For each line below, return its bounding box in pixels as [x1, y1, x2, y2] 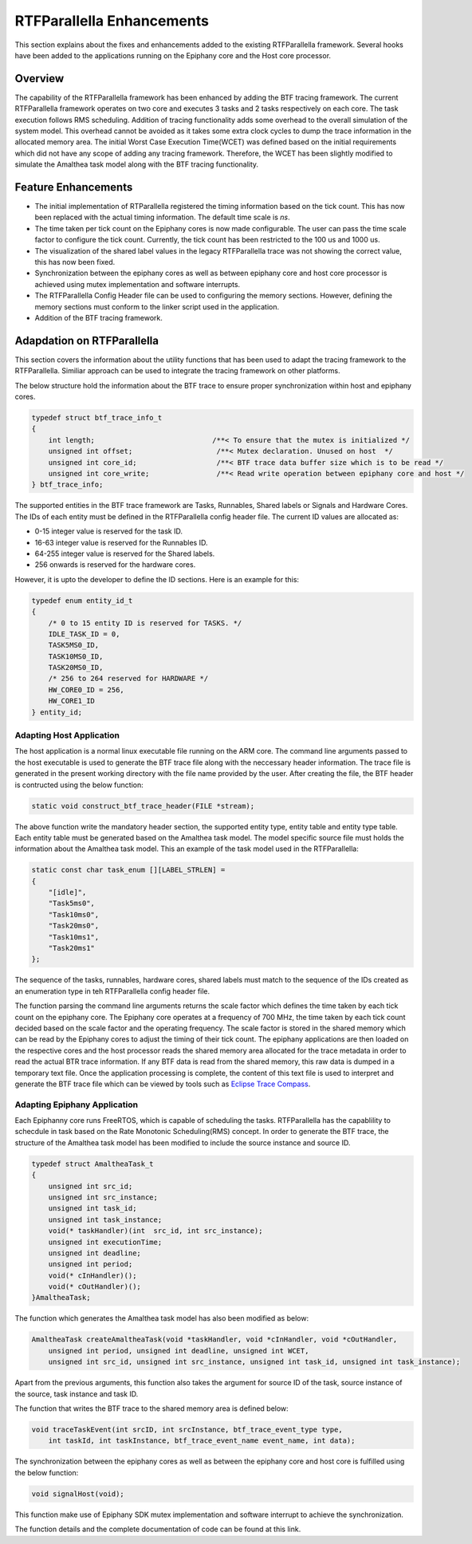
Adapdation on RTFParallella [14, 333, 159, 347]
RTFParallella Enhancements [14, 12, 209, 30]
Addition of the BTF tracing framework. [34, 313, 163, 322]
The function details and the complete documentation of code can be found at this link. [14, 1524, 301, 1534]
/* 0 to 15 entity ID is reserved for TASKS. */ [48, 618, 242, 628]
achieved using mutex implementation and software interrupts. [34, 279, 241, 289]
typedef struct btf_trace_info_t [31, 413, 163, 423]
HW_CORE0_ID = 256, [48, 685, 125, 694]
